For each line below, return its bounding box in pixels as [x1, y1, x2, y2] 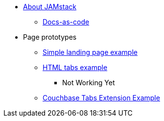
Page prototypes [23, 33, 77, 41]
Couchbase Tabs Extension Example [43, 94, 160, 102]
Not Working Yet [62, 78, 115, 87]
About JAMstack [23, 2, 77, 11]
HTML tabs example [43, 63, 108, 72]
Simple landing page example [43, 48, 138, 56]
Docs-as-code [43, 18, 90, 26]
